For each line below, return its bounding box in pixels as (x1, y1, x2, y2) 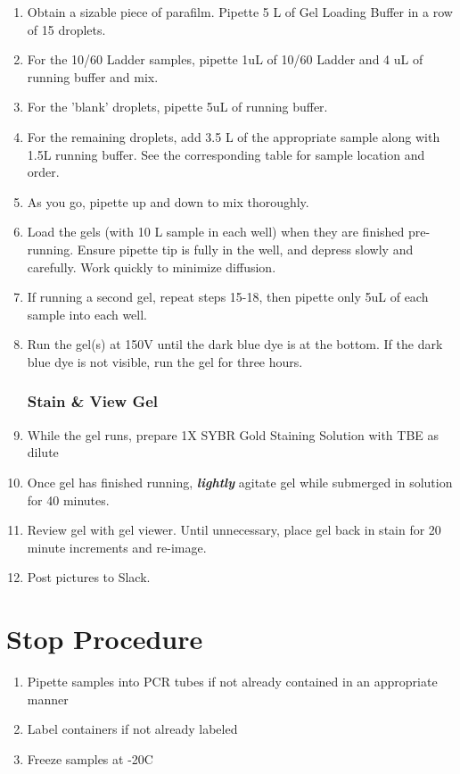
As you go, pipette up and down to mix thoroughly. (27, 192, 309, 211)
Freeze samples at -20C (27, 749, 153, 768)
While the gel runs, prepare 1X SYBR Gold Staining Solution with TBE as (27, 425, 439, 444)
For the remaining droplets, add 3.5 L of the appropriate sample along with (27, 127, 440, 146)
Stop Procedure (6, 620, 203, 657)
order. (27, 162, 60, 181)
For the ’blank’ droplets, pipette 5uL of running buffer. (27, 97, 328, 116)
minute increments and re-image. (27, 537, 207, 556)
